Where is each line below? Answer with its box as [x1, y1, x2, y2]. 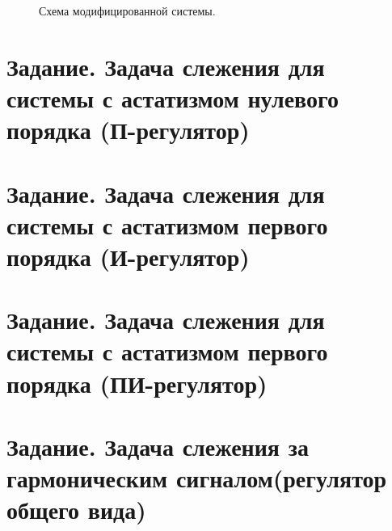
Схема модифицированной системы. [39, 2, 216, 19]
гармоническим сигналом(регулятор [6, 461, 387, 495]
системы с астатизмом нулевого [6, 81, 339, 114]
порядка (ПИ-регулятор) [6, 366, 268, 399]
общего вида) [6, 493, 146, 526]
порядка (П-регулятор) [6, 113, 250, 146]
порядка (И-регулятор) [6, 239, 250, 272]
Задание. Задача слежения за [6, 430, 309, 463]
